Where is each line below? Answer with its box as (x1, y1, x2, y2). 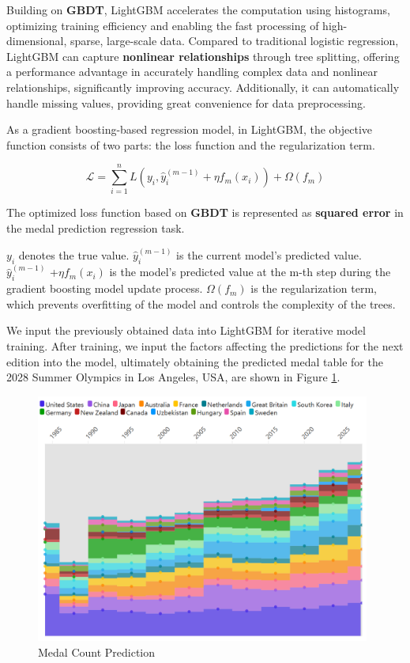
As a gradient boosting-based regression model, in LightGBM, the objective (6, 121, 372, 138)
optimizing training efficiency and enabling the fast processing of (6, 17, 319, 33)
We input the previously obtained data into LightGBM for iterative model (6, 322, 366, 339)
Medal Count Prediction (38, 643, 156, 660)
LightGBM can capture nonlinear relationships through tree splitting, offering (6, 47, 400, 64)
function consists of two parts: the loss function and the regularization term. (6, 136, 375, 153)
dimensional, (6, 32, 67, 49)
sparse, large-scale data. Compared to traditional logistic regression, (70, 32, 399, 49)
